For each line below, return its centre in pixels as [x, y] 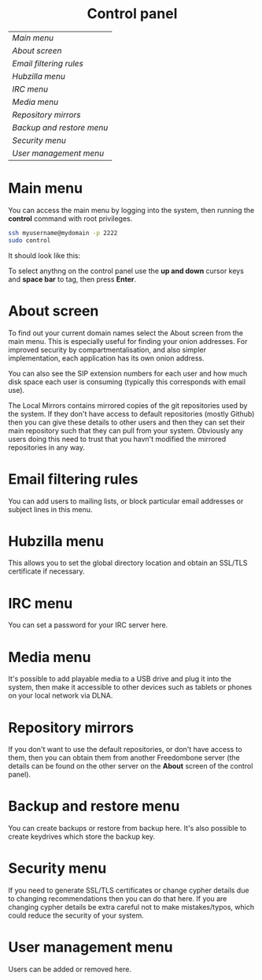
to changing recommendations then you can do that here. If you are [118, 899]
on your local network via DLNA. [61, 696]
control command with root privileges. [70, 219]
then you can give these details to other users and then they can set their [127, 422]
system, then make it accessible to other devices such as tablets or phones [130, 687]
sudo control [30, 240]
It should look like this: [44, 255]
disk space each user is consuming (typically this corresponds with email [127, 382]
